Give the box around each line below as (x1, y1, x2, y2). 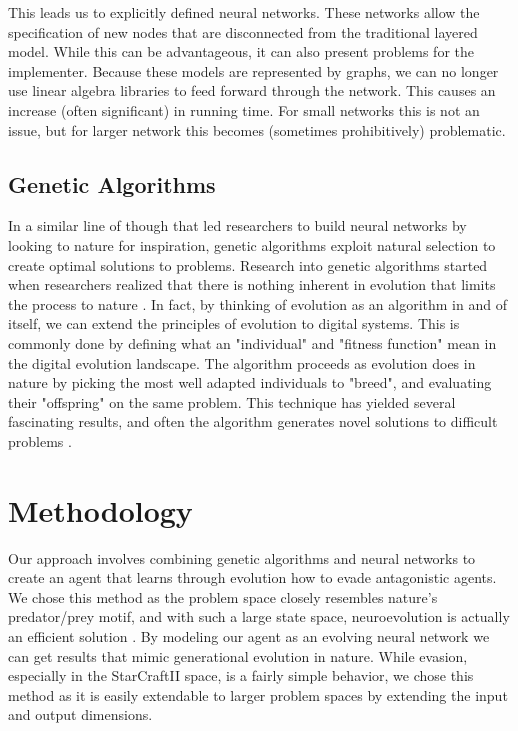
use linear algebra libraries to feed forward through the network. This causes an (8, 80, 496, 101)
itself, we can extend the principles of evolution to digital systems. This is (8, 313, 460, 334)
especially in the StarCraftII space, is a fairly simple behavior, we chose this (8, 665, 474, 686)
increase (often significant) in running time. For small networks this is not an (8, 99, 480, 120)
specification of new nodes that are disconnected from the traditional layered (8, 21, 478, 42)
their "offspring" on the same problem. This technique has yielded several (8, 391, 456, 412)
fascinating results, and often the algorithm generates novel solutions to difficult (8, 411, 498, 432)
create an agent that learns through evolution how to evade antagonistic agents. (8, 567, 497, 588)
